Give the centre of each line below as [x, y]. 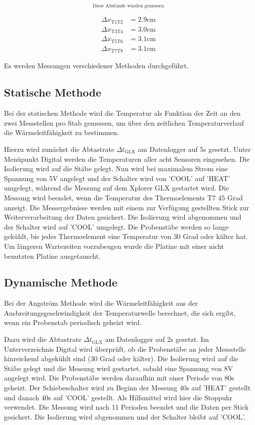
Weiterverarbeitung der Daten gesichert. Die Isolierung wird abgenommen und [123, 217]
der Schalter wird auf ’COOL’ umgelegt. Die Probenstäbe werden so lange [116, 226]
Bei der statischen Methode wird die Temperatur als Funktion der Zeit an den [122, 113]
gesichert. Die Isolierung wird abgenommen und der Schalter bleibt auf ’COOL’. [125, 416]
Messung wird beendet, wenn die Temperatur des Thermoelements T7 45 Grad [124, 197]
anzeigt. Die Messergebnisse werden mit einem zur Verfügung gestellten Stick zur [127, 207]
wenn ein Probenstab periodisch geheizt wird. [73, 322]
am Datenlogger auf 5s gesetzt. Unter [194, 149]
